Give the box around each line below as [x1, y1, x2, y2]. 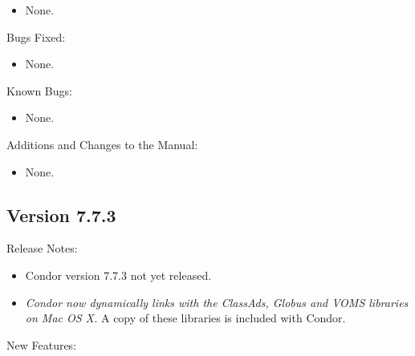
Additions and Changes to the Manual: [6, 136, 198, 152]
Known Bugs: [6, 82, 72, 99]
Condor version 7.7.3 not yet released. [25, 266, 212, 283]
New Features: [6, 336, 77, 353]
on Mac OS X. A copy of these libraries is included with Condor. [25, 309, 346, 326]
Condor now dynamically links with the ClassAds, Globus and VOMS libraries [25, 293, 409, 310]
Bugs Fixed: [6, 28, 66, 45]
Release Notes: [6, 240, 78, 257]
